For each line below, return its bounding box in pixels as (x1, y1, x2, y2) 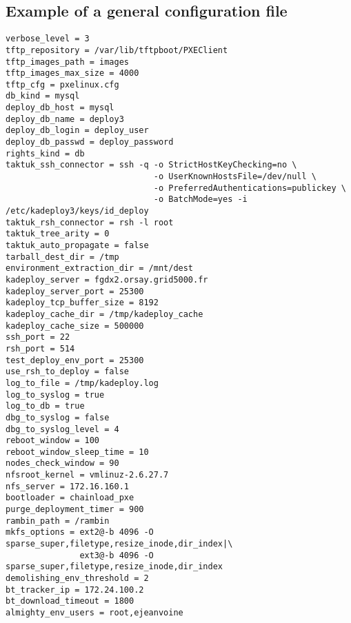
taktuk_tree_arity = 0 (6, 229, 110, 239)
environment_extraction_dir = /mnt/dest (6, 263, 194, 274)
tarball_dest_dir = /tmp (6, 252, 119, 262)
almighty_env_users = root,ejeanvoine (6, 608, 183, 618)
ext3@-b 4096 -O (79, 550, 154, 560)
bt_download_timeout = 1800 (6, 596, 134, 606)
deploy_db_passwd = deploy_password (6, 137, 174, 147)
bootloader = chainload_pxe (6, 493, 134, 503)
